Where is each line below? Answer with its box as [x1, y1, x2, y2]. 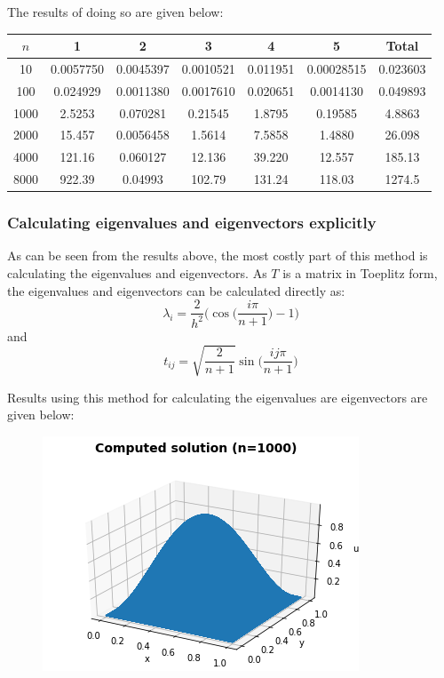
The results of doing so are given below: [7, 3, 224, 20]
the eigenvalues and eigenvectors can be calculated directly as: [7, 281, 345, 299]
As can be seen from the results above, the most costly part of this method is [7, 246, 428, 265]
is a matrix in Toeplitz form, [282, 264, 438, 283]
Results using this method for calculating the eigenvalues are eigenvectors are [7, 387, 428, 406]
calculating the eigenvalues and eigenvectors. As [7, 264, 267, 283]
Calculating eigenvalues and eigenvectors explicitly [7, 211, 377, 234]
